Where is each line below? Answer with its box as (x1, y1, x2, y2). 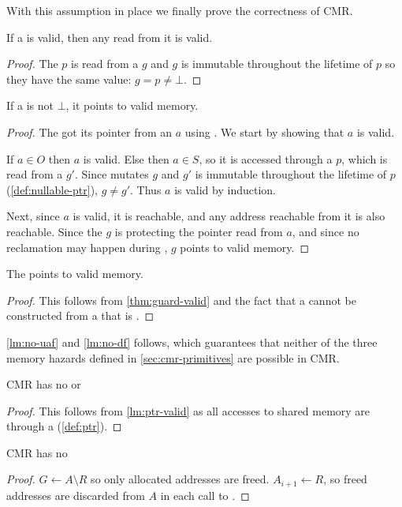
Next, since (6, 208, 60, 224)
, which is (341, 150, 388, 167)
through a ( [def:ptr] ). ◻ (6, 418, 122, 434)
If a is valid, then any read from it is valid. (6, 28, 213, 45)
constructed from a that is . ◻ (6, 307, 154, 324)
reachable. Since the (6, 223, 102, 239)
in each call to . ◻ (160, 486, 250, 503)
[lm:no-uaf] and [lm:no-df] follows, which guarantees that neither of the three (6, 333, 378, 350)
